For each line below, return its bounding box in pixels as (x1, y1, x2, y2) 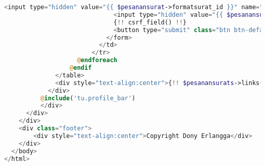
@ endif (69, 64, 92, 71)
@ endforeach (77, 57, 117, 64)
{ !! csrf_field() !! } (113, 18, 187, 26)
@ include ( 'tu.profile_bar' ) (40, 94, 136, 102)
